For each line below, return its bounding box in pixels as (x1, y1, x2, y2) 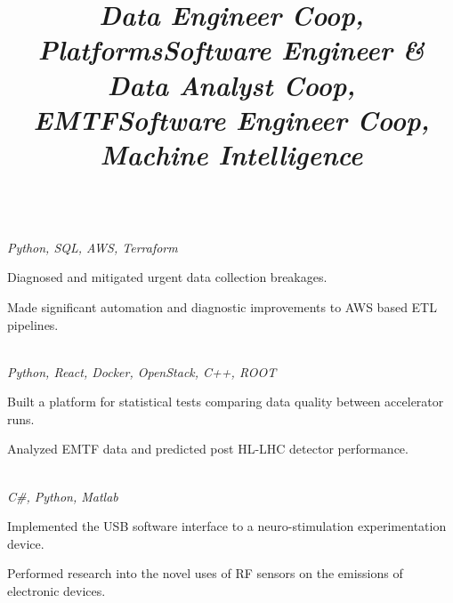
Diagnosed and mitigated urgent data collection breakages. (7, 268, 328, 286)
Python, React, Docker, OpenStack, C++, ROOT (7, 362, 277, 381)
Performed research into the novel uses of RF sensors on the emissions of (7, 564, 403, 583)
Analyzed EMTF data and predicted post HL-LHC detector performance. (7, 439, 409, 458)
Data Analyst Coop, (107, 66, 356, 103)
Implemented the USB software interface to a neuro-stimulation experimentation (7, 517, 447, 535)
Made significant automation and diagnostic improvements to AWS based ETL (7, 297, 437, 316)
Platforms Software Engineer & (37, 31, 425, 68)
